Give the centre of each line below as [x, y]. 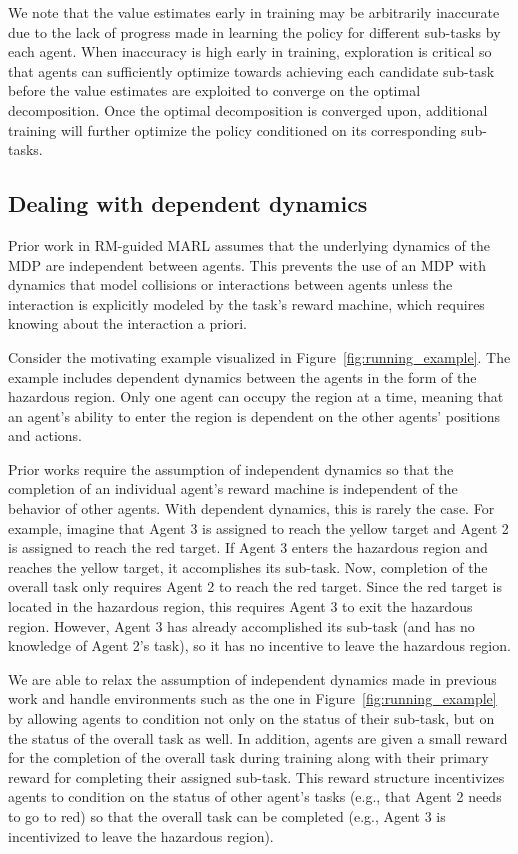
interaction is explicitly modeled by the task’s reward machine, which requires [246, 303]
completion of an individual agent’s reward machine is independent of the [233, 488]
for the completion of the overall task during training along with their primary [248, 757]
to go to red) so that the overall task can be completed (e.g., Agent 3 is [227, 815]
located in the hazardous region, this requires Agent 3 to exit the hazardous [240, 606]
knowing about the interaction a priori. [127, 323]
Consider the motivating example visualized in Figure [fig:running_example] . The [259, 356]
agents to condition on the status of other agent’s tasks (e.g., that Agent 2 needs [255, 796]
